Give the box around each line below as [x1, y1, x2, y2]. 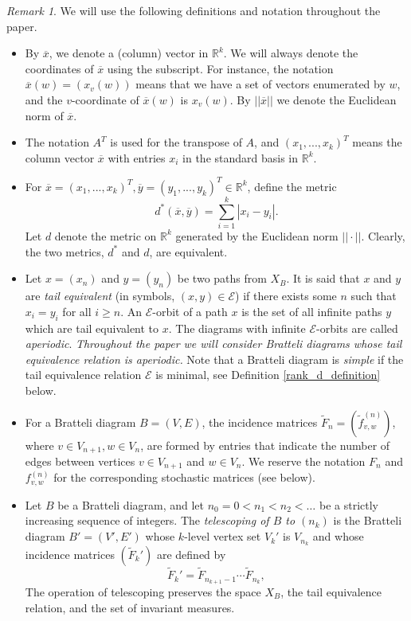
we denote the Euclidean [276, 91, 397, 107]
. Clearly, [361, 227, 405, 244]
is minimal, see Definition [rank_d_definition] [155, 366, 381, 383]
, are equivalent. [149, 243, 228, 260]
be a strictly [319, 496, 378, 513]
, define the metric [247, 178, 337, 194]
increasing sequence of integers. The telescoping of [25, 512, 269, 529]
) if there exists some [235, 287, 337, 304]
